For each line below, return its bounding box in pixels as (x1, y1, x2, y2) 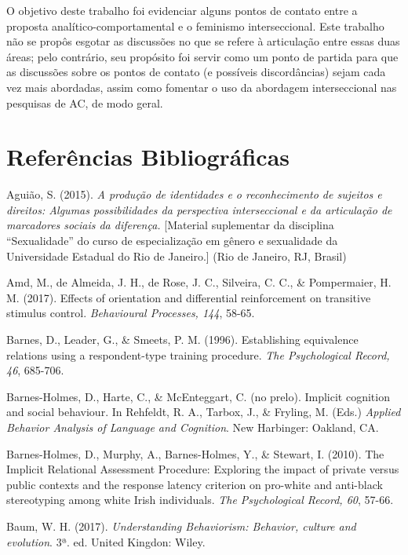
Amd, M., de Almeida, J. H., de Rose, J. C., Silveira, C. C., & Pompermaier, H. (6, 274, 392, 290)
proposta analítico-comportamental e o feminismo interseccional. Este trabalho (6, 17, 384, 34)
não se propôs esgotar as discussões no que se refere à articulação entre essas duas (6, 33, 400, 49)
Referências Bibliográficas (6, 141, 290, 173)
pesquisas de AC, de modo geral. (6, 94, 163, 111)
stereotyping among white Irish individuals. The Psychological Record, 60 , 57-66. (6, 491, 394, 508)
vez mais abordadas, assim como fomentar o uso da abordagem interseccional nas (6, 79, 397, 95)
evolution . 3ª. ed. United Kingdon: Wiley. (6, 533, 206, 550)
